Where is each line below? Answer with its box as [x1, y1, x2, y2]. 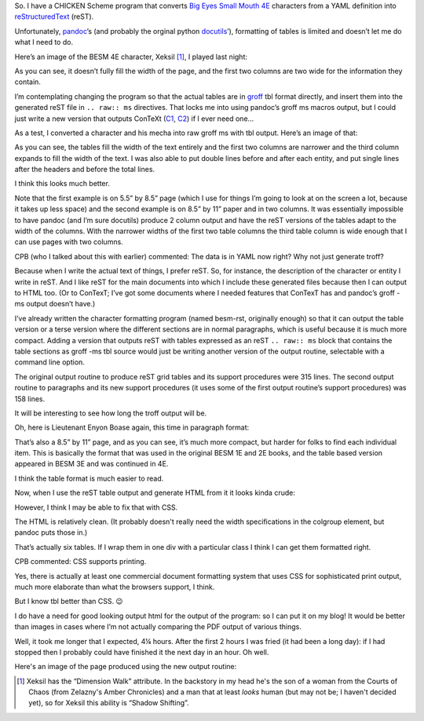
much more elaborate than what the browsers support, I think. [14, 582, 215, 591]
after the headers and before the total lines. [14, 165, 155, 174]
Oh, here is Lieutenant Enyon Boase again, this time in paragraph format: [14, 423, 250, 432]
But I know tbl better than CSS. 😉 [14, 597, 123, 606]
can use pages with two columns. [14, 237, 123, 247]
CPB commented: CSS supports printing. [14, 557, 147, 566]
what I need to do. [14, 38, 74, 47]
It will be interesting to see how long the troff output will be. [14, 408, 207, 418]
